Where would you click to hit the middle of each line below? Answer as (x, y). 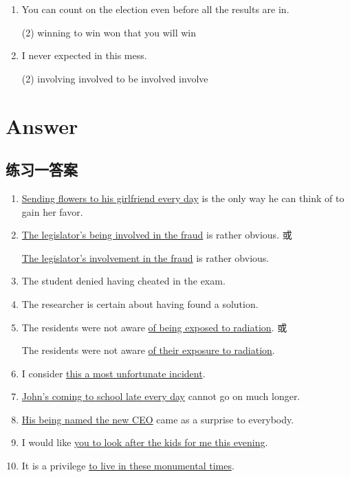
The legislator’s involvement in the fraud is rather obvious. (145, 257)
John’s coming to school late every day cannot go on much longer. (161, 396)
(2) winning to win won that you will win (109, 32)
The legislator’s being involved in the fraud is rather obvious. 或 (157, 235)
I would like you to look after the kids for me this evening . (145, 442)
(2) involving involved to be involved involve (115, 78)
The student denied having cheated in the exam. (123, 281)
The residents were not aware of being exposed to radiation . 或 (154, 327)
